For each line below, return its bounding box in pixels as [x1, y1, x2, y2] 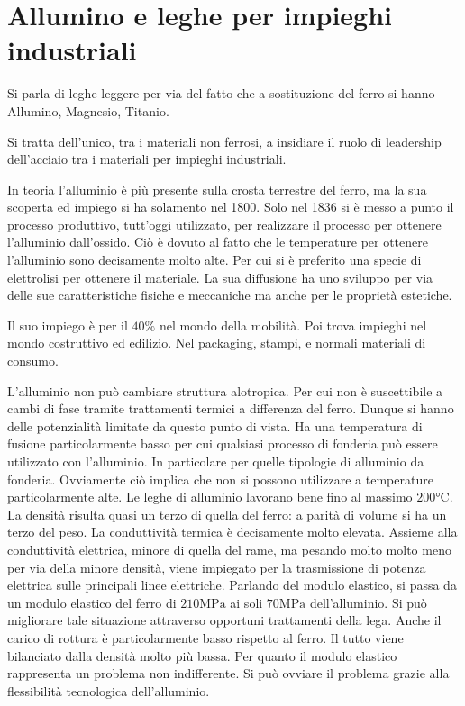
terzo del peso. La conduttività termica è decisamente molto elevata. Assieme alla [7, 522, 458, 541]
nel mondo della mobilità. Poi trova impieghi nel [159, 315, 427, 334]
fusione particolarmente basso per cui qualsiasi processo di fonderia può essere [7, 434, 438, 453]
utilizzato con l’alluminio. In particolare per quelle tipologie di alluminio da [7, 452, 424, 470]
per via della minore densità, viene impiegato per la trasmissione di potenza [7, 557, 426, 576]
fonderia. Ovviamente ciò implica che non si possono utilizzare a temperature [7, 469, 433, 488]
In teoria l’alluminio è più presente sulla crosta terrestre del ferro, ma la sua [7, 179, 427, 198]
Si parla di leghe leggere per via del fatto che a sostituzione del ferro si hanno [7, 84, 435, 103]
